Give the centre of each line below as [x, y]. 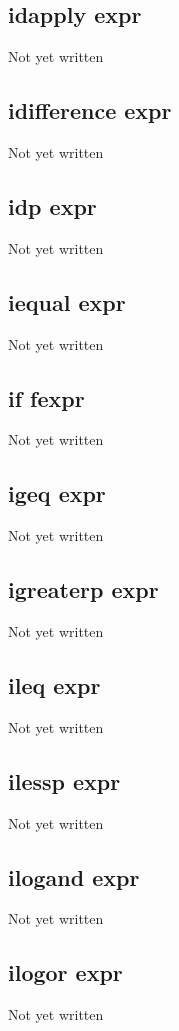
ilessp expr [64, 780]
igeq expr [57, 493]
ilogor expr [65, 972]
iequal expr [67, 301]
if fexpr [46, 397]
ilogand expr [74, 876]
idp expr [52, 205]
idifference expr [90, 110]
